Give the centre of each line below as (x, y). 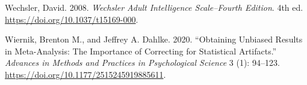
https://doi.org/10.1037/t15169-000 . (72, 19)
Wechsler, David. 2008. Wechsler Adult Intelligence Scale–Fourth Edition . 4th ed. (154, 7)
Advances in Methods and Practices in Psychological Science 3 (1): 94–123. (142, 63)
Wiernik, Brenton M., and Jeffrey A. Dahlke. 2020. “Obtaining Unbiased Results (154, 39)
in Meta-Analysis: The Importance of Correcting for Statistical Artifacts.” (141, 51)
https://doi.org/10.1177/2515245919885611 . (85, 74)
